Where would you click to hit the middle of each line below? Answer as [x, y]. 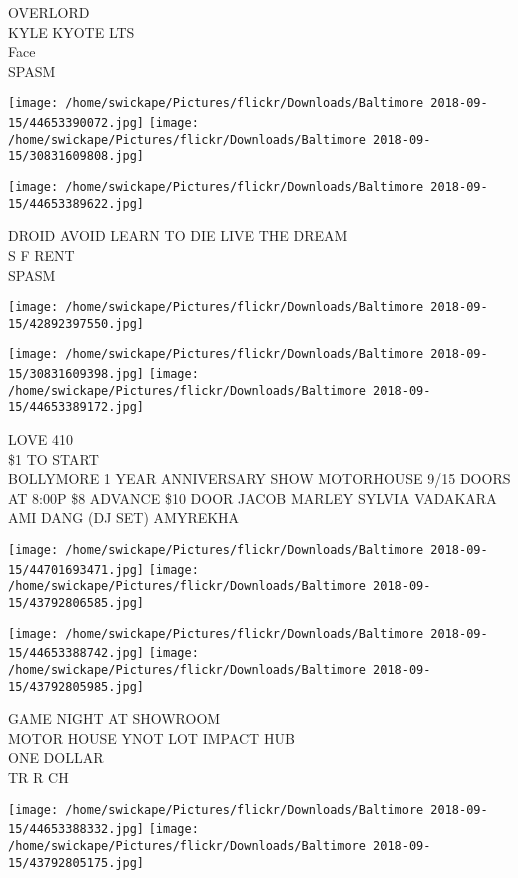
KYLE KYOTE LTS [71, 31]
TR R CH [38, 777]
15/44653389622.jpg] [76, 203]
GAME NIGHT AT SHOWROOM [114, 718]
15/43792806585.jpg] [76, 602]
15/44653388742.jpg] [76, 653]
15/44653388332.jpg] [76, 829]
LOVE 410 [40, 439]
